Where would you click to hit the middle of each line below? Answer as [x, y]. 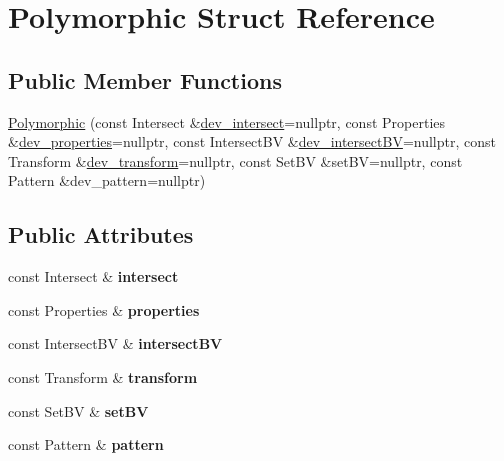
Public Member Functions [145, 79]
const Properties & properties [104, 309]
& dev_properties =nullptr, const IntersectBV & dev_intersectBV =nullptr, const [252, 141]
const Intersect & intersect [93, 276]
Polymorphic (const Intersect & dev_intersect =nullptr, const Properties [227, 121]
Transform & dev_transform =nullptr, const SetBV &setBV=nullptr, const [235, 160]
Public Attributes [101, 234]
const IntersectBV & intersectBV [115, 343]
